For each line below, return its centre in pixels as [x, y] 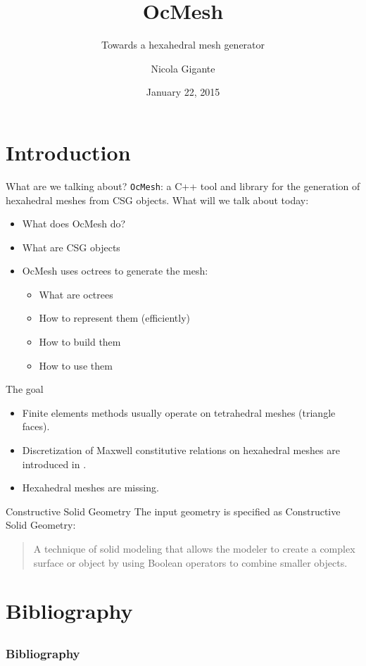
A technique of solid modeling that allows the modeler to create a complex [194, 548]
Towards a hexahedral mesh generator [183, 45]
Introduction [68, 152]
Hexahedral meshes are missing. [90, 488]
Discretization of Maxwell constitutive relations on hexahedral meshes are [181, 450]
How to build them [80, 342]
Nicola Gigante [183, 68]
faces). [36, 426]
